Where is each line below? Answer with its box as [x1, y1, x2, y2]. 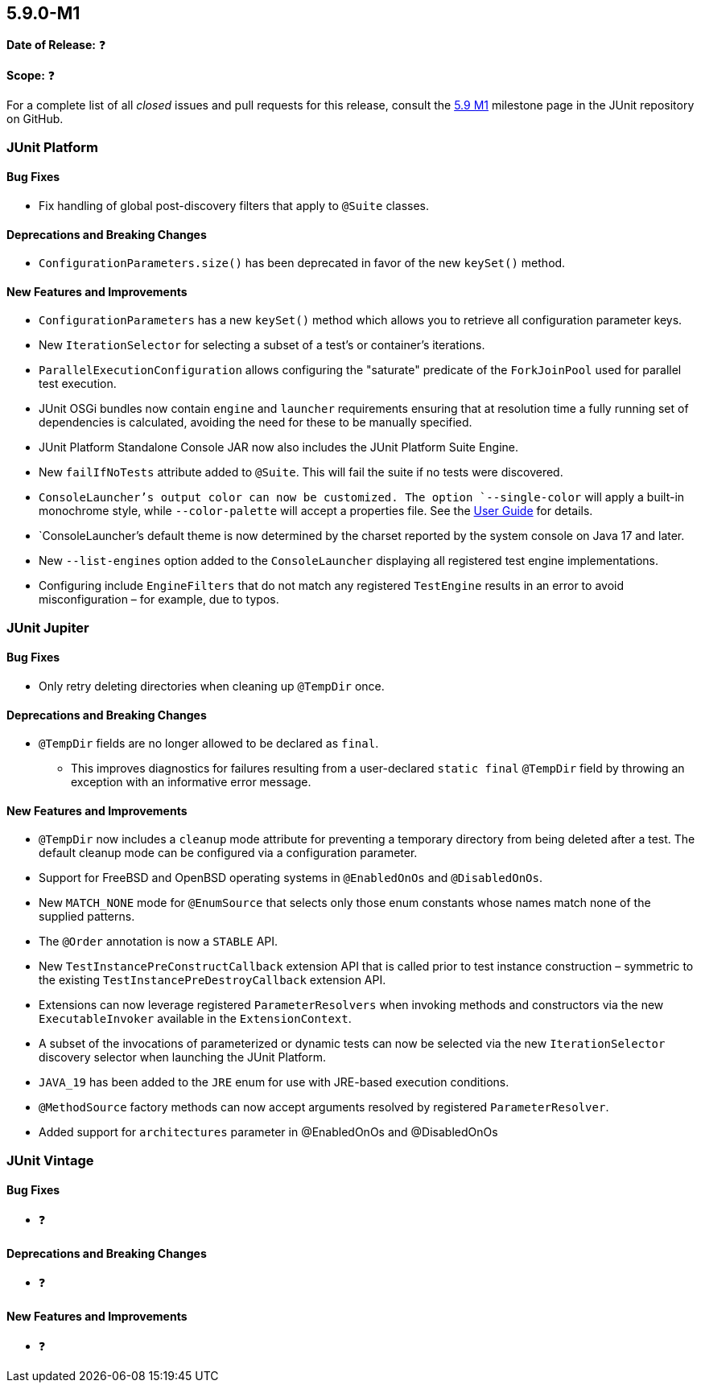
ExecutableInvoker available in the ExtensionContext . [39, 1012, 352, 1026]
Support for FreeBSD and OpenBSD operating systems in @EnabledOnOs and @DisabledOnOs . [39, 871, 542, 885]
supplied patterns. [39, 909, 135, 924]
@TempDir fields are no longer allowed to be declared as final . [39, 736, 379, 751]
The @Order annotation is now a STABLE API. [39, 934, 278, 949]
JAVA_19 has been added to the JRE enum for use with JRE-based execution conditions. [39, 1075, 509, 1090]
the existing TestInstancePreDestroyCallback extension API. [39, 973, 386, 987]
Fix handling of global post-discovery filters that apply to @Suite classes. [39, 199, 429, 213]
